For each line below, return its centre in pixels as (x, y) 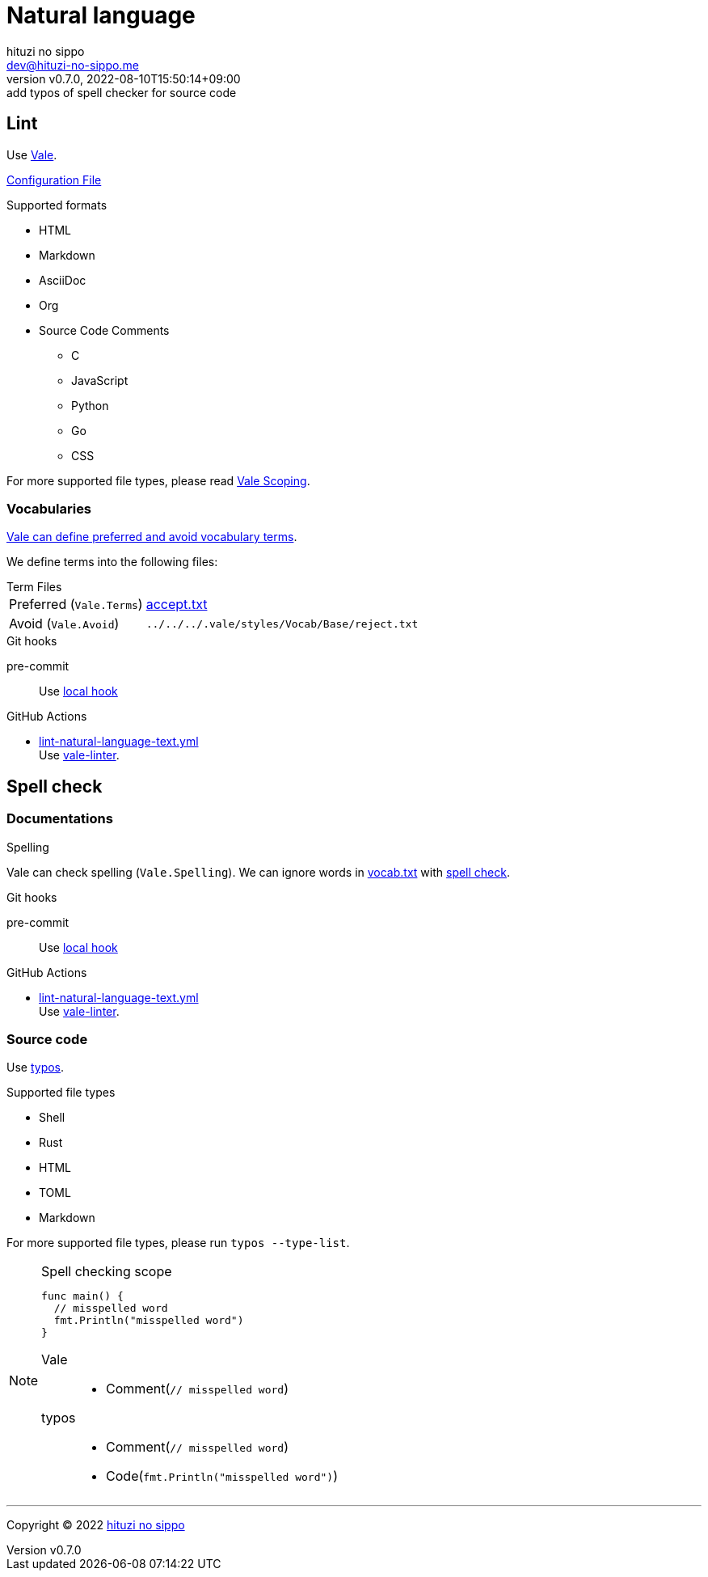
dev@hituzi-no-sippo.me (73, 65)
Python (90, 405)
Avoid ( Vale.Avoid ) (64, 624)
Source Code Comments (104, 330)
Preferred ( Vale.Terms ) (76, 605)
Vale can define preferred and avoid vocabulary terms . (152, 537)
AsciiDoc (63, 280)
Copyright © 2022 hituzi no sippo (96, 1525)
